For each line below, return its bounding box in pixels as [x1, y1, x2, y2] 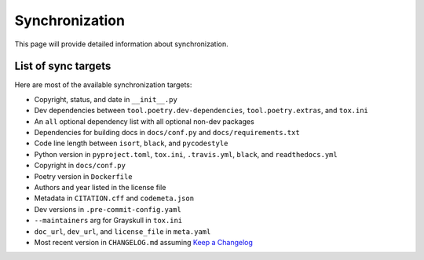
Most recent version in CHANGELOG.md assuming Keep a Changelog [34, 237, 253, 247]
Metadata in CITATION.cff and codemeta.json [34, 193, 195, 203]
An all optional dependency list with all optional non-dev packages [34, 116, 254, 126]
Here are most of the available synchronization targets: [14, 80, 192, 90]
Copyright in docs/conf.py [34, 161, 126, 170]
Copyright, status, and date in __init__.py [34, 94, 178, 104]
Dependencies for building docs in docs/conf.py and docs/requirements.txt [34, 128, 300, 137]
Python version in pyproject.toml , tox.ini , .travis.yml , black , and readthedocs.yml [34, 149, 338, 159]
